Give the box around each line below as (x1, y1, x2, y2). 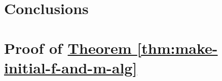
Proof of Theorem (4, 37, 132, 58)
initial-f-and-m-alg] (4, 57, 137, 77)
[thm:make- (137, 37, 218, 58)
